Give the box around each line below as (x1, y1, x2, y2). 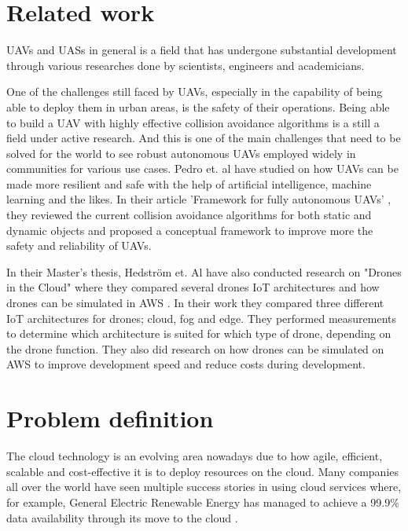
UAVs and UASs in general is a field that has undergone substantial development (6, 42, 397, 58)
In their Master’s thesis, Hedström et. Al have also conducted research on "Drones (6, 263, 402, 280)
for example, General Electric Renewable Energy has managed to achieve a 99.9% (6, 493, 399, 510)
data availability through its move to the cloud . (6, 509, 238, 526)
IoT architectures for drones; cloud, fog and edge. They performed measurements (6, 309, 397, 326)
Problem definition (6, 402, 214, 434)
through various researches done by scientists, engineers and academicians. (6, 57, 365, 73)
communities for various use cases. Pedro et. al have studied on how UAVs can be (6, 160, 399, 177)
